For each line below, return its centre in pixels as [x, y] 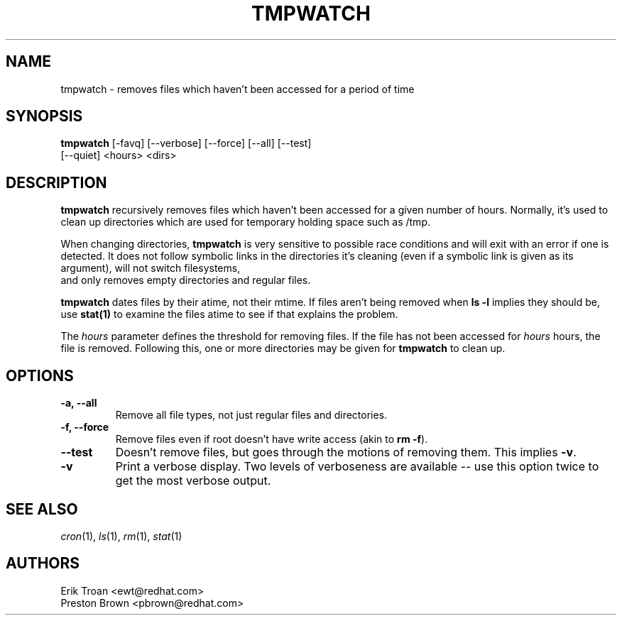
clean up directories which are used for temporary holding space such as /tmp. [245, 222]
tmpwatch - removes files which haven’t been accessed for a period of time [238, 89]
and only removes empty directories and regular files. [186, 280]
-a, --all [79, 403]
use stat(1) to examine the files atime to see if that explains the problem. [229, 314]
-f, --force [85, 427]
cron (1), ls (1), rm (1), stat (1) [121, 536]
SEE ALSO [42, 509]
